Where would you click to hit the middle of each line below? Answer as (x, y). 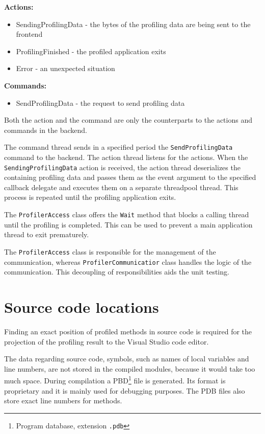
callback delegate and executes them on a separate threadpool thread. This (121, 187)
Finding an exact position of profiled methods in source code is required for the (128, 331)
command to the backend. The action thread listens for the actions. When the (126, 157)
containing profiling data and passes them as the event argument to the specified (130, 177)
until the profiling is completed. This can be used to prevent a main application (128, 224)
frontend (29, 34)
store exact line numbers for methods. (63, 401)
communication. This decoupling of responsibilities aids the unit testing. (117, 272)
